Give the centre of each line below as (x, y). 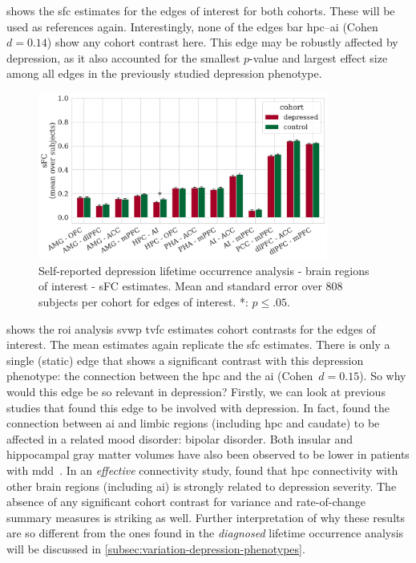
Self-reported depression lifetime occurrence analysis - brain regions (204, 270)
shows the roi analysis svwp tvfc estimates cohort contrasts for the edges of (191, 328)
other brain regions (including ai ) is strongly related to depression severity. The (202, 486)
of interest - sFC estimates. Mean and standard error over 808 (191, 286)
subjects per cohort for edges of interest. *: (143, 302)
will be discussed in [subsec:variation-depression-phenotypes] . (156, 548)
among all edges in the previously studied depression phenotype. (164, 73)
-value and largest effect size (319, 57)
